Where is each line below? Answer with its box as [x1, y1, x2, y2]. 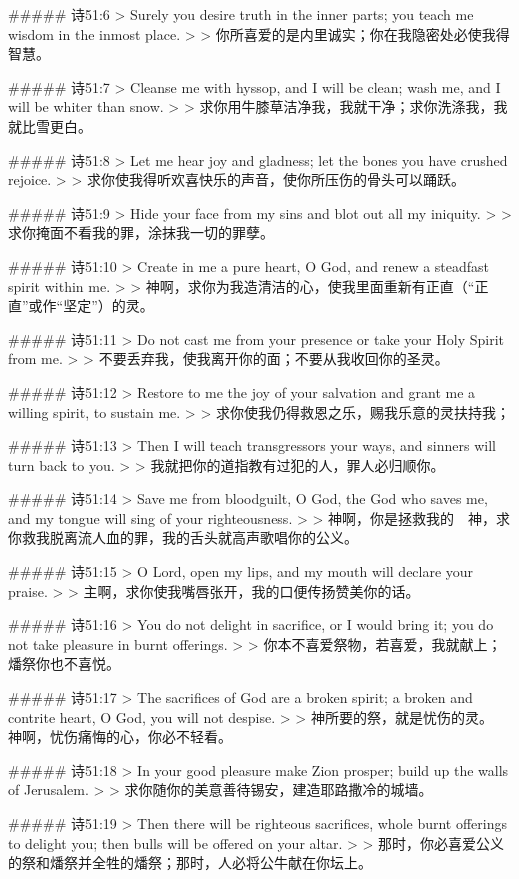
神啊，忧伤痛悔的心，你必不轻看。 [8, 726, 232, 747]
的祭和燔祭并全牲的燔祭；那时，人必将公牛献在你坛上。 [8, 852, 372, 873]
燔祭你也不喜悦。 [8, 653, 120, 674]
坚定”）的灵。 [63, 295, 154, 316]
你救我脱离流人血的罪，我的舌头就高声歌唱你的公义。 [8, 527, 358, 548]
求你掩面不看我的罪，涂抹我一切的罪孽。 [8, 222, 274, 243]
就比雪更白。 [8, 115, 92, 136]
